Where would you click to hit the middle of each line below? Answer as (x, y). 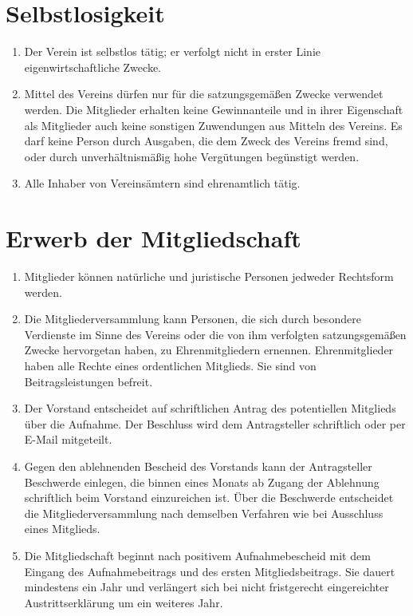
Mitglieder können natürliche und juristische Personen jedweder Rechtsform (209, 276)
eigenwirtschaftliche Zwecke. (92, 67)
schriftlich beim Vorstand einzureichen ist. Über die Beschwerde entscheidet (209, 498)
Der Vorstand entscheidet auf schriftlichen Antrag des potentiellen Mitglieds (210, 408)
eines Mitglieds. (62, 529)
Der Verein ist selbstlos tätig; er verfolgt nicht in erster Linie (173, 51)
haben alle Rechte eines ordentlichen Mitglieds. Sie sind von (170, 365)
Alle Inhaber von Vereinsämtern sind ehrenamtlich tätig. (162, 183)
